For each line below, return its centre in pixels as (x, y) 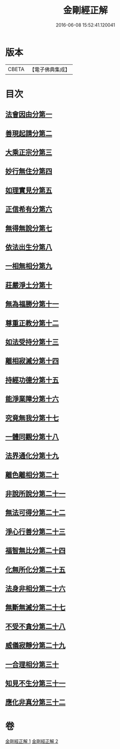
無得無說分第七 (29, 228)
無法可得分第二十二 (35, 513)
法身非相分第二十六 (35, 589)
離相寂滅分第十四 (32, 361)
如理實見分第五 (29, 190)
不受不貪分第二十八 (35, 626)
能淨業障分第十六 (32, 399)
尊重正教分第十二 (32, 323)
